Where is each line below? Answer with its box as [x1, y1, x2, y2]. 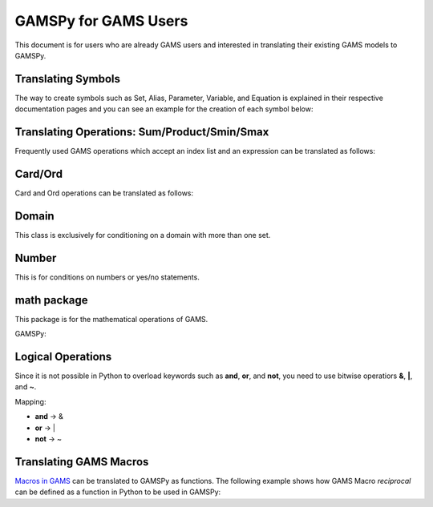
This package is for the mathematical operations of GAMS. [14, 314, 208, 324]
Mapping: [14, 396, 47, 406]
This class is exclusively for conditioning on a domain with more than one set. [14, 230, 271, 239]
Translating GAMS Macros [14, 455, 149, 469]
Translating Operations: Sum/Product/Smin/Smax [14, 125, 269, 139]
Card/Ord [14, 167, 63, 180]
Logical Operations [14, 349, 112, 364]
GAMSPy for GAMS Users [14, 12, 188, 30]
